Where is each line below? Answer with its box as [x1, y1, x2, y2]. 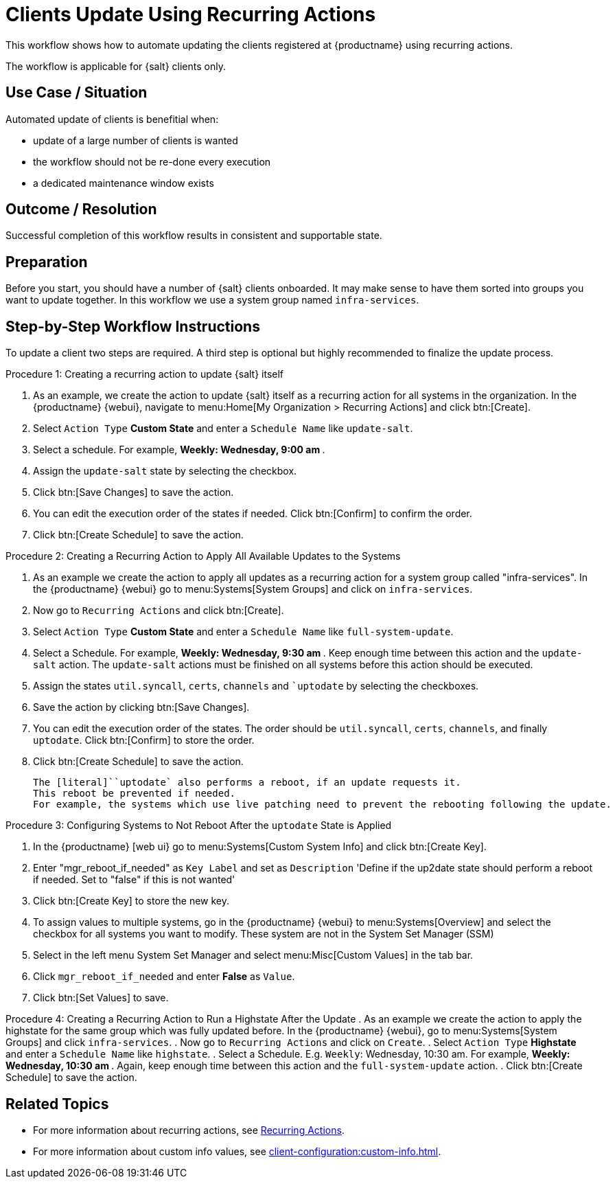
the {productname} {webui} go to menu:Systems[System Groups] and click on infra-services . [33, 583, 473, 595]
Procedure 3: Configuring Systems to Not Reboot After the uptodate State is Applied [5, 819, 392, 832]
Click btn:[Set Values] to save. [33, 992, 169, 1004]
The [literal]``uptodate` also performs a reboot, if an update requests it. [33, 777, 461, 788]
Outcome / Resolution [5, 201, 157, 218]
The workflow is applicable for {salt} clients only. [5, 60, 226, 72]
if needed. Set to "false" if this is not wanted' [33, 874, 235, 886]
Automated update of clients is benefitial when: [5, 113, 219, 125]
